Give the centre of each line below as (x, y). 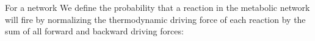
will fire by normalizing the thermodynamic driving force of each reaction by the (155, 19)
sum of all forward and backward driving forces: (94, 31)
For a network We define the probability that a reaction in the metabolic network (157, 7)
